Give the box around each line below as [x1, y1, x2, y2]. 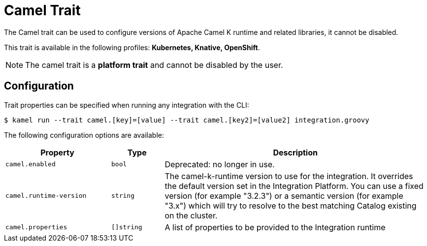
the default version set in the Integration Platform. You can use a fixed [164, 181, 424, 191]
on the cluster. [164, 210, 218, 220]
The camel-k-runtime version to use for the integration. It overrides [164, 171, 413, 181]
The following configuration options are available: [4, 130, 164, 139]
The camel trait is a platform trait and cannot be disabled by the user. [25, 60, 283, 70]
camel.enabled [5, 160, 56, 168]
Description [273, 147, 318, 157]
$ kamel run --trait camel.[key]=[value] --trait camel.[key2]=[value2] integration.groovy [4, 116, 369, 124]
